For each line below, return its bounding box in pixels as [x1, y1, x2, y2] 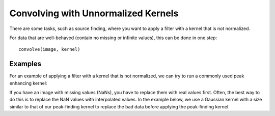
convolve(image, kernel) [18, 46, 80, 52]
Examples [9, 60, 42, 68]
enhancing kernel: [9, 80, 47, 86]
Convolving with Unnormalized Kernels [9, 8, 179, 19]
